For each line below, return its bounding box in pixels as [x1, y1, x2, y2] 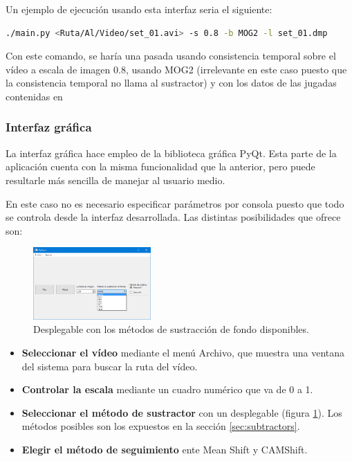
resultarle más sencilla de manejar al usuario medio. [6, 172, 225, 187]
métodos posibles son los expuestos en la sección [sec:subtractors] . [21, 419, 300, 433]
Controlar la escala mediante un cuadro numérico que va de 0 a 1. [21, 382, 313, 397]
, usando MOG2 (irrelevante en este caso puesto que [125, 62, 347, 76]
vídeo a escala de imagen [6, 62, 111, 76]
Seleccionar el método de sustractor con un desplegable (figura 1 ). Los [21, 405, 342, 419]
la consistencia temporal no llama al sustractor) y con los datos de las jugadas [6, 75, 337, 90]
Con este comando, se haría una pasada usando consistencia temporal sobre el [6, 48, 336, 63]
